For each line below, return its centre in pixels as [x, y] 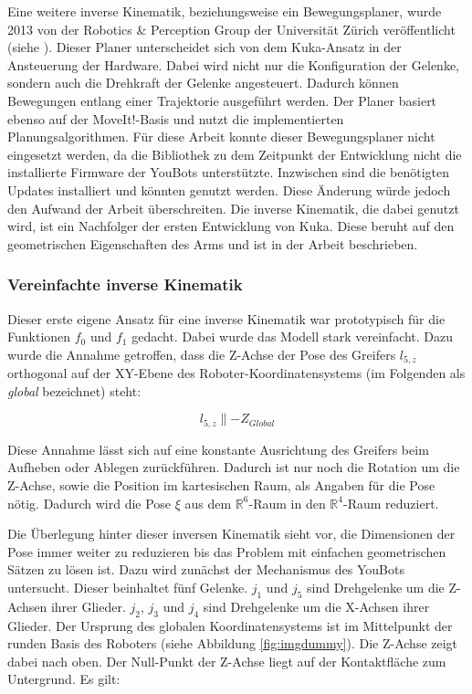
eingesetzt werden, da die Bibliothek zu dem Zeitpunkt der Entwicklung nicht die [235, 154]
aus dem [208, 503]
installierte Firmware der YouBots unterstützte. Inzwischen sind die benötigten [228, 172]
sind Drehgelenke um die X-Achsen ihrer [316, 606]
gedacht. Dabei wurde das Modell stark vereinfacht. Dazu [293, 336]
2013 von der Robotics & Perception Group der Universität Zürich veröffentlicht [231, 29]
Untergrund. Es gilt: [64, 679]
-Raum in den [287, 503]
